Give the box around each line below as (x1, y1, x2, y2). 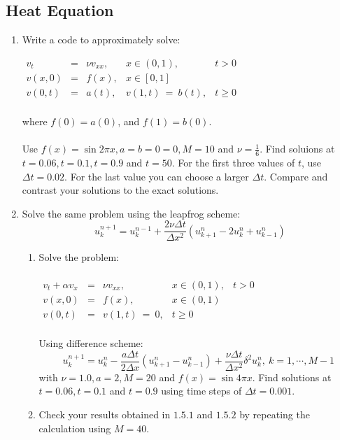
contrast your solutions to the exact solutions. (22, 183, 219, 197)
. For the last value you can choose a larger (64, 169, 249, 183)
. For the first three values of (171, 155, 295, 169)
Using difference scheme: (38, 336, 143, 350)
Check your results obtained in (38, 406, 171, 421)
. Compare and (264, 169, 328, 183)
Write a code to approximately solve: (22, 32, 180, 47)
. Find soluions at (260, 141, 335, 156)
